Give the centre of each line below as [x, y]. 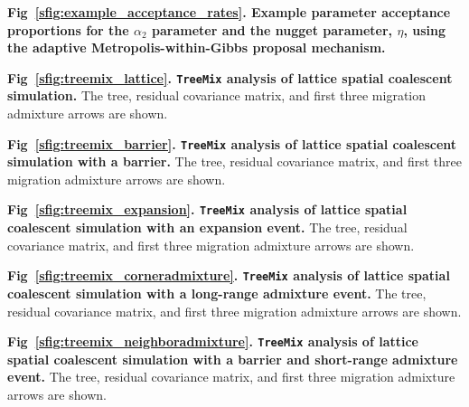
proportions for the [68, 29]
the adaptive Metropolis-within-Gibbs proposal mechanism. [197, 47]
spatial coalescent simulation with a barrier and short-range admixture [233, 359]
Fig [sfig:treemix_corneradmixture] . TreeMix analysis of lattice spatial [229, 275]
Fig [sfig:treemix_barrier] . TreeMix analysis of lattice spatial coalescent [232, 143]
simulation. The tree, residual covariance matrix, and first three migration [217, 95]
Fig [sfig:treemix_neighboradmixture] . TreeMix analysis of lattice [213, 341]
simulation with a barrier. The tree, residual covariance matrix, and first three [234, 161]
